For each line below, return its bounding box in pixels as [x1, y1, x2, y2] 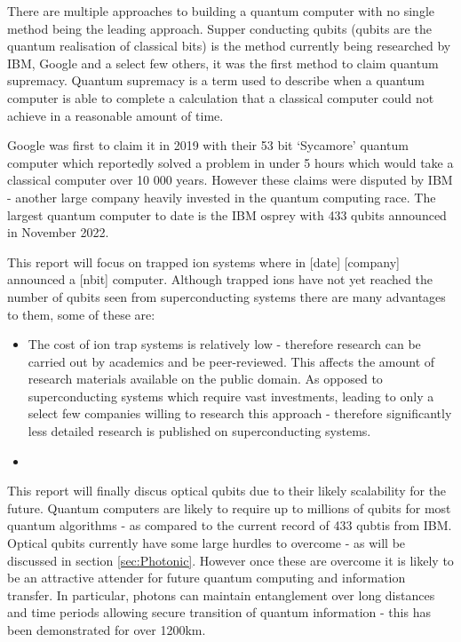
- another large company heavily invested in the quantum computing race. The [7, 187, 436, 206]
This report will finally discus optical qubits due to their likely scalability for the [7, 481, 447, 500]
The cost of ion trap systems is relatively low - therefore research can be [28, 335, 421, 353]
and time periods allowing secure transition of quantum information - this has [7, 603, 431, 622]
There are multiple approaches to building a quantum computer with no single [7, 2, 434, 20]
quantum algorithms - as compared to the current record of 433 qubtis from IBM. [7, 516, 452, 535]
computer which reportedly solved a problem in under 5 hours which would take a [7, 153, 454, 171]
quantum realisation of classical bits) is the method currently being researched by [7, 36, 451, 55]
